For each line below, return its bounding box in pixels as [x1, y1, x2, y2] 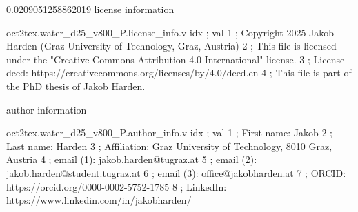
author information [6, 102, 87, 116]
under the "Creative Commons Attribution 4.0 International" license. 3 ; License [6, 52, 345, 66]
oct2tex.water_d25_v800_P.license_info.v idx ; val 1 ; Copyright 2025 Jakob [6, 25, 335, 39]
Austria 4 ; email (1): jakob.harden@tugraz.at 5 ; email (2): [6, 152, 257, 167]
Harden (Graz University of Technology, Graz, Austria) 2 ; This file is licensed [6, 39, 337, 53]
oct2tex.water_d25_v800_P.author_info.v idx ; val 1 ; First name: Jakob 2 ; [6, 125, 332, 140]
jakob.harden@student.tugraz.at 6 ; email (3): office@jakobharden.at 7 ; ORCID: [6, 165, 346, 180]
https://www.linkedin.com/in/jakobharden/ [6, 193, 192, 207]
